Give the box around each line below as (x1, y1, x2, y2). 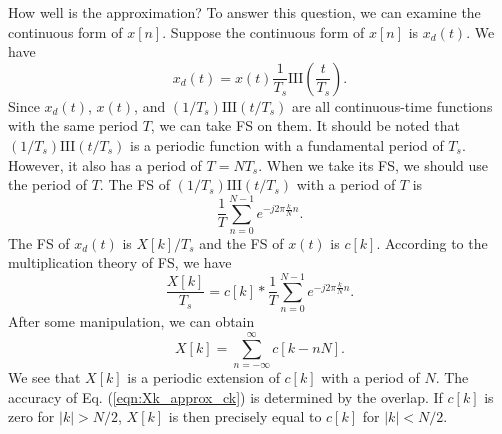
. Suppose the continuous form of (162, 21, 365, 42)
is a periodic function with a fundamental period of (130, 134, 444, 155)
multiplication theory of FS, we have (8, 252, 232, 273)
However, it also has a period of (8, 154, 202, 175)
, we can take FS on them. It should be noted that (150, 115, 460, 136)
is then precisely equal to (168, 406, 322, 427)
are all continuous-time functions (291, 95, 493, 116)
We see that (8, 366, 81, 387)
